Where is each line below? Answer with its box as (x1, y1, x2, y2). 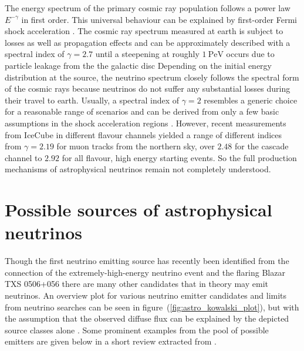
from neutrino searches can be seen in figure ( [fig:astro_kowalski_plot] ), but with (5, 300, 299, 313)
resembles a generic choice (204, 93, 298, 106)
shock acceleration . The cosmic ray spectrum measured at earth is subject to (5, 25, 283, 37)
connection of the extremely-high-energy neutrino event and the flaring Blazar (5, 266, 285, 278)
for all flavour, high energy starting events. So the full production (62, 151, 297, 163)
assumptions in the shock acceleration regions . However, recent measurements (5, 116, 286, 129)
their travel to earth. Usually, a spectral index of (5, 93, 180, 106)
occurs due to (226, 48, 275, 60)
